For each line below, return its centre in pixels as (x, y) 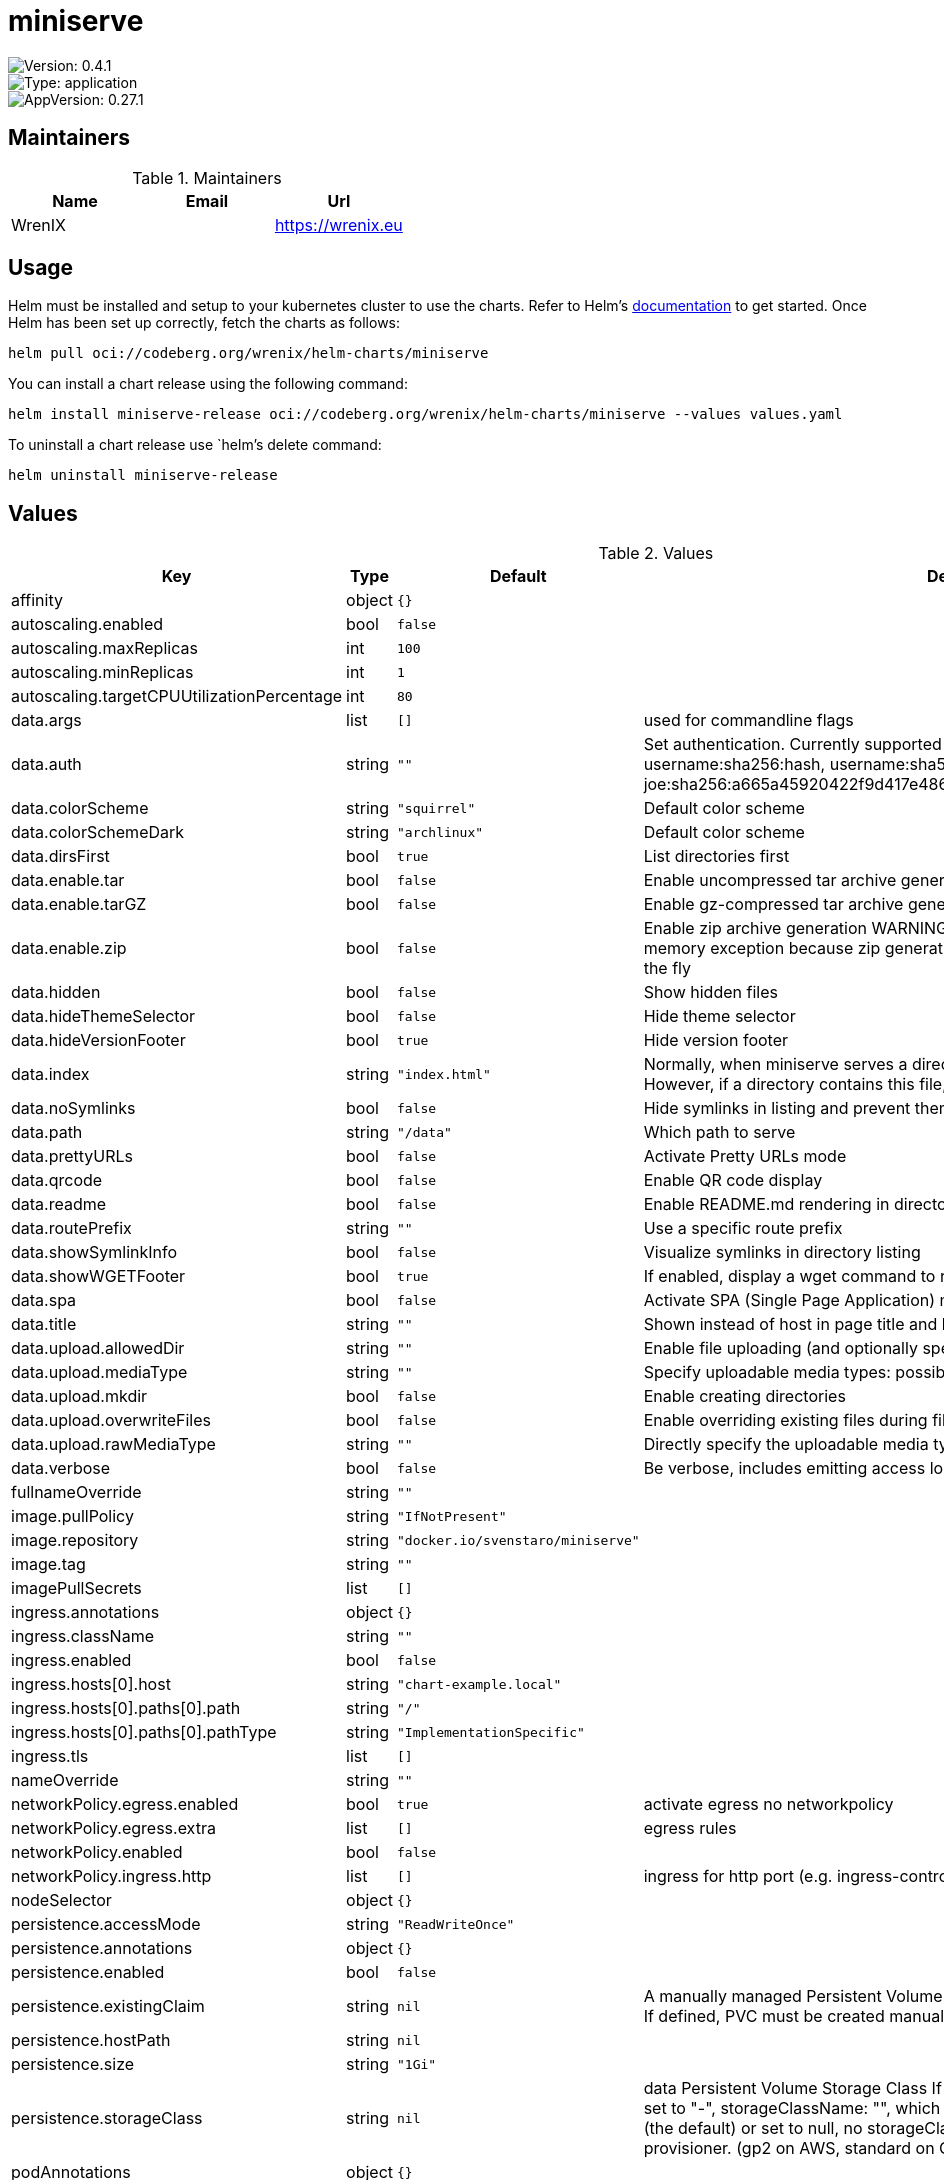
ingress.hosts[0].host (91, 1684)
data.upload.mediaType (99, 1372)
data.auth (46, 764)
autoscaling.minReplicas (102, 672)
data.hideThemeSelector (103, 1016)
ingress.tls (50, 1756)
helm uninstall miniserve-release (143, 475)
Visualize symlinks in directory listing (782, 1252)
